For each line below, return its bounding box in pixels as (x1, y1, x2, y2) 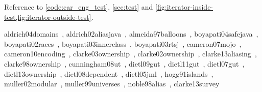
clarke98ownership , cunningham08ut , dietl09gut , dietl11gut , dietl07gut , (4, 58, 245, 69)
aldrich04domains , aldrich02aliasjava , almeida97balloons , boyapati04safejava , (4, 28, 258, 39)
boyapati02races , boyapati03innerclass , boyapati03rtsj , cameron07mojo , (4, 38, 242, 49)
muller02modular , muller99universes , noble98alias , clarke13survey (4, 78, 220, 89)
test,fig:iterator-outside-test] (4, 11, 91, 22)
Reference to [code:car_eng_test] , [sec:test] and (4, 2, 153, 12)
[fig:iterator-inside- (155, 2, 213, 12)
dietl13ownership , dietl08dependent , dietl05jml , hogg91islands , (4, 68, 213, 79)
